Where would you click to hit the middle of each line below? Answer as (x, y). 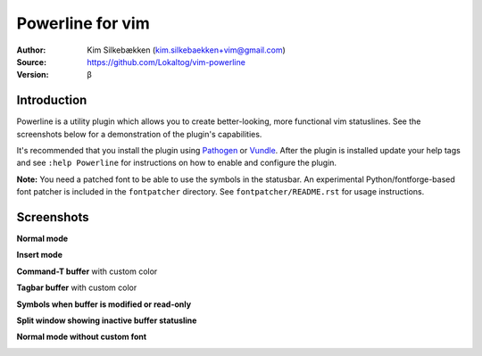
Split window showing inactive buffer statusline (107, 320)
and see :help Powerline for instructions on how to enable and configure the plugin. (177, 163)
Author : (31, 50)
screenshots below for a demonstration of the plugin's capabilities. (139, 134)
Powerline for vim (83, 23)
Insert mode (39, 255)
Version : (33, 75)
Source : (32, 62)
